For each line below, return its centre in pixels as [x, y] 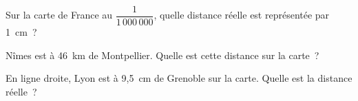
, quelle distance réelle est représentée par [242, 15]
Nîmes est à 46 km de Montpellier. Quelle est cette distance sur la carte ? [162, 55]
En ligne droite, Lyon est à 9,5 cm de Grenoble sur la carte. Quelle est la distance [179, 78]
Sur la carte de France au [59, 15]
